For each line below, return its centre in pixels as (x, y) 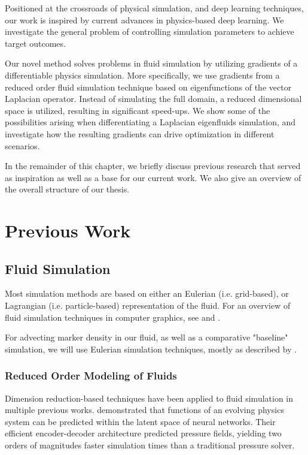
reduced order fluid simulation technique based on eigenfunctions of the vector (148, 87)
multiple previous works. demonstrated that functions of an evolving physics (144, 410)
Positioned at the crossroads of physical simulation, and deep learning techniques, (154, 8)
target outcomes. (35, 43)
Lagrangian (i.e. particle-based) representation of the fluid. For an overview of (148, 305)
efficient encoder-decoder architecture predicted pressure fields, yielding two (143, 433)
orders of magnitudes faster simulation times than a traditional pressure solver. (150, 445)
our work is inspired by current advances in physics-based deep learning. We (144, 19)
